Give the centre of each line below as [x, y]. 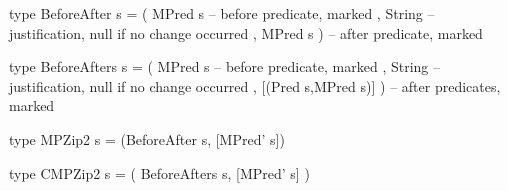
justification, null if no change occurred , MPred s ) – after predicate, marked [246, 32]
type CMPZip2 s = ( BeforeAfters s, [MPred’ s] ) [159, 172]
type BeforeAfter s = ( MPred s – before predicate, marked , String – [222, 13]
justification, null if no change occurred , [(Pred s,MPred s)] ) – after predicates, [255, 85]
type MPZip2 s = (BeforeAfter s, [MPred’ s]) [147, 138]
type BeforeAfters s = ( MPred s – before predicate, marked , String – [224, 66]
